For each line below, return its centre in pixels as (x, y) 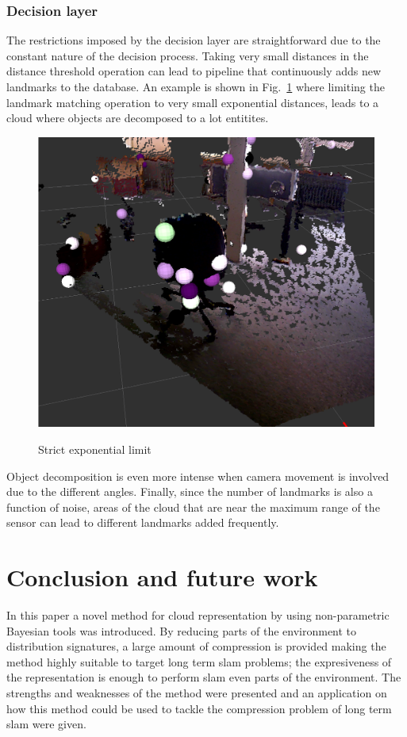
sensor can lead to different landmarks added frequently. (143, 522)
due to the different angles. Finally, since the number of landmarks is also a (190, 491)
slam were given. (46, 724)
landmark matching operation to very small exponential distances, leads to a (193, 102)
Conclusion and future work (162, 577)
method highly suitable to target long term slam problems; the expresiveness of (199, 661)
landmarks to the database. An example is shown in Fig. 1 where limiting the (196, 86)
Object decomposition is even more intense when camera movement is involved (198, 476)
